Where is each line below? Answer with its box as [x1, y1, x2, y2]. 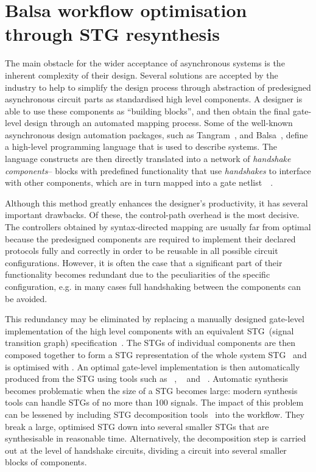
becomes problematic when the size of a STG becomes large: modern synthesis [5, 384, 298, 396]
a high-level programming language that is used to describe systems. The [5, 140, 277, 153]
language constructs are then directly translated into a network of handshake [5, 152, 291, 165]
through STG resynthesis [5, 21, 220, 46]
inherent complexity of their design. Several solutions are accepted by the [5, 68, 278, 81]
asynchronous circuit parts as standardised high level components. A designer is [5, 93, 303, 105]
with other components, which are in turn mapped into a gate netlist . [5, 176, 273, 189]
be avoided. [5, 292, 47, 305]
